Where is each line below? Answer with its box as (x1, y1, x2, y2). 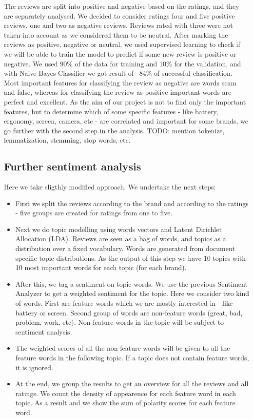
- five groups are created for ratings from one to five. (15, 208, 173, 218)
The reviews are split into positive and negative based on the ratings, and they (4, 1, 239, 11)
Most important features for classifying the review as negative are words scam (4, 77, 237, 87)
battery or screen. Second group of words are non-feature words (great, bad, (15, 307, 243, 317)
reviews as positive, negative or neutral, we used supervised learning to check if (4, 39, 240, 49)
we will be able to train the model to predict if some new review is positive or (4, 48, 236, 59)
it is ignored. (15, 362, 53, 372)
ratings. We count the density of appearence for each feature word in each (15, 388, 236, 398)
